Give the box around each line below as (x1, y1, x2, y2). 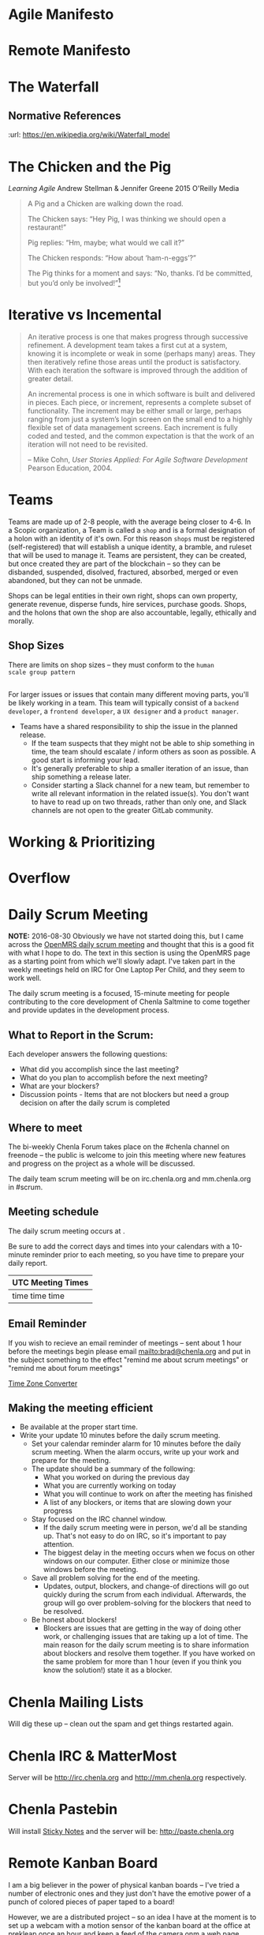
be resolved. (43, 1607, 84, 1616)
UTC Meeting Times (12, 1277, 89, 1288)
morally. (8, 616, 34, 625)
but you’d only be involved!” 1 (27, 277, 121, 287)
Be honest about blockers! (31, 1615, 117, 1625)
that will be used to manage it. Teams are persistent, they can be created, (8, 550, 247, 560)
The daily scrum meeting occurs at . (8, 1226, 125, 1236)
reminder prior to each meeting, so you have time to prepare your (32, 1249, 245, 1259)
